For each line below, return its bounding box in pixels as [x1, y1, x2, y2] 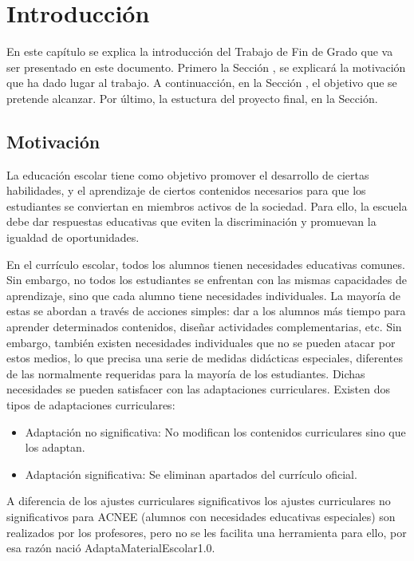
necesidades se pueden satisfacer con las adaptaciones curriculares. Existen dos [6, 381, 390, 397]
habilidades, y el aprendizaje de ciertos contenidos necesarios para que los [6, 182, 366, 199]
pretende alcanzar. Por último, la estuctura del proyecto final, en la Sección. [6, 89, 378, 106]
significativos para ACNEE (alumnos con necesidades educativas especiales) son [6, 508, 396, 524]
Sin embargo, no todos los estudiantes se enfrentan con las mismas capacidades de [6, 271, 407, 288]
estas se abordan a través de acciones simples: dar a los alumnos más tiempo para [6, 302, 406, 319]
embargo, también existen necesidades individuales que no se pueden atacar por [6, 334, 396, 350]
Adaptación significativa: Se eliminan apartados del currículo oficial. [25, 465, 357, 482]
